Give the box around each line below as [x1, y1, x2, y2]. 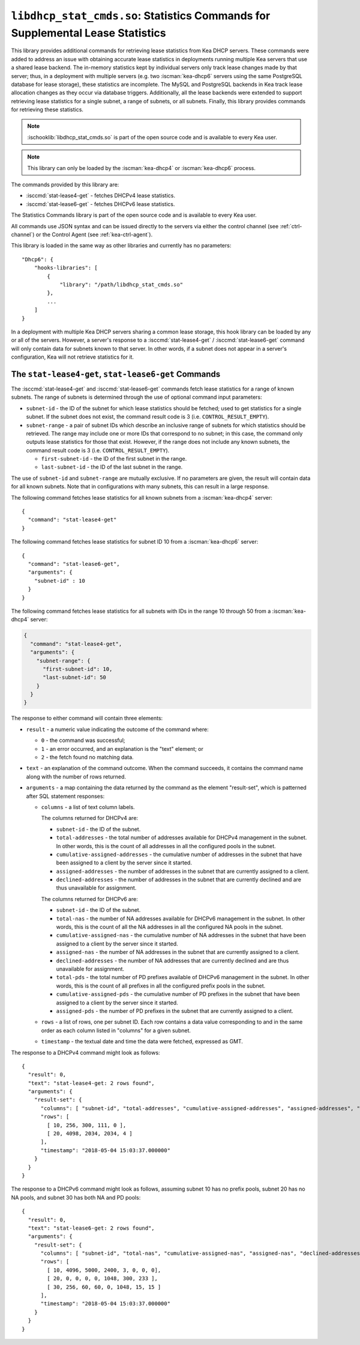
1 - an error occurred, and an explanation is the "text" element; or [41, 745, 204, 752]
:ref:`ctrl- [280, 222, 302, 229]
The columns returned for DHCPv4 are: [41, 815, 138, 822]
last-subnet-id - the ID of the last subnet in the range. [41, 463, 183, 471]
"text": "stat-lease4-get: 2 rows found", [28, 1079, 155, 1087]
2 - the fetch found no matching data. [41, 754, 134, 761]
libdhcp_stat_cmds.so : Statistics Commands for [11, 9, 271, 22]
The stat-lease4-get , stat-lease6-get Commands [11, 369, 221, 379]
